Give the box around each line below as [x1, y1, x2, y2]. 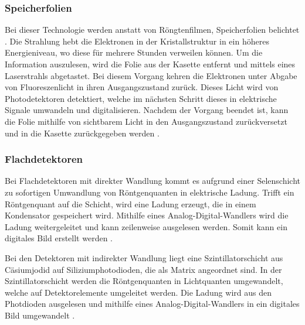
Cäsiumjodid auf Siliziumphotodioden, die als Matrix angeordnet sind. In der [5, 263, 282, 275]
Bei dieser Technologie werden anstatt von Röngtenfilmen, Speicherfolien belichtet [5, 23, 300, 36]
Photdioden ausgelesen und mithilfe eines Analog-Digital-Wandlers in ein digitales [5, 297, 300, 310]
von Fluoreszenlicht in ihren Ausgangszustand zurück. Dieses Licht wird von [5, 81, 279, 93]
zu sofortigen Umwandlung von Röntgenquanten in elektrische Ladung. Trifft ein [5, 186, 294, 198]
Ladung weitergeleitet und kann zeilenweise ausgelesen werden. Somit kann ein [5, 220, 287, 232]
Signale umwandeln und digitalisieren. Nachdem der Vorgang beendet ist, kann [5, 104, 289, 116]
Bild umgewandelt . [5, 309, 75, 321]
